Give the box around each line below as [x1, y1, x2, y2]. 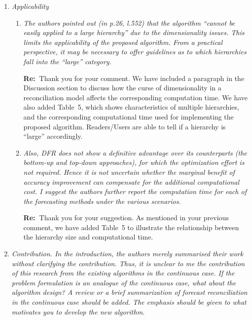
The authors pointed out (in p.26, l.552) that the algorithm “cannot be [23, 17, 235, 28]
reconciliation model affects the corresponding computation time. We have [23, 92, 248, 102]
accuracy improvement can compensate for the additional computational [23, 176, 240, 187]
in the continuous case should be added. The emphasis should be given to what [11, 297, 247, 307]
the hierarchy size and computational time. [23, 232, 153, 242]
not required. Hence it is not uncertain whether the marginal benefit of [23, 166, 235, 177]
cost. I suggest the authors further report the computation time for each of [23, 186, 247, 197]
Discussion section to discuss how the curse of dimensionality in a [23, 82, 221, 93]
